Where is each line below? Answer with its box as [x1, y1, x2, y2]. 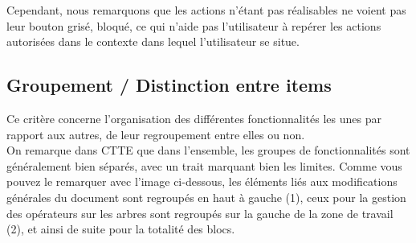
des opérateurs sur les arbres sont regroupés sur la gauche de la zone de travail [6, 204, 394, 221]
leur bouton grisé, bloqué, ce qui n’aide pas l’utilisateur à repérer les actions [6, 17, 381, 34]
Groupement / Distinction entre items [6, 72, 332, 97]
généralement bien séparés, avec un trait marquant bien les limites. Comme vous [6, 157, 402, 174]
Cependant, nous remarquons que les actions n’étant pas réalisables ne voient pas [6, 2, 406, 18]
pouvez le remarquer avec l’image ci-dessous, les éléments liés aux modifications [6, 173, 398, 190]
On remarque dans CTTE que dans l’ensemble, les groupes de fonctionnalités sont [6, 142, 410, 159]
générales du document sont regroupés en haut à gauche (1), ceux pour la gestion [6, 188, 406, 205]
